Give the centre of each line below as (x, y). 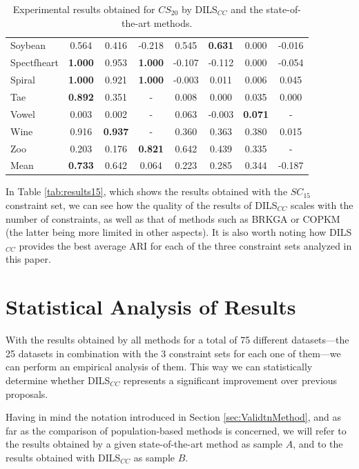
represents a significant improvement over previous (230, 380)
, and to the (318, 444)
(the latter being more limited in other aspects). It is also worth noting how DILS (179, 232)
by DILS (200, 9)
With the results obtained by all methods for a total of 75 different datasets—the (177, 340)
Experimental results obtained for (84, 9)
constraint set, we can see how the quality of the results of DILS (142, 205)
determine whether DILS (58, 380)
